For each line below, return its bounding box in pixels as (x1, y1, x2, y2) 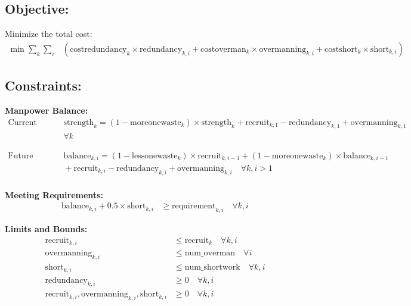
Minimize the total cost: (5, 27, 92, 40)
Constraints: (5, 76, 82, 95)
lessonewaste (132, 151, 178, 160)
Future (8, 151, 33, 160)
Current (8, 118, 37, 127)
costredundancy (70, 45, 127, 54)
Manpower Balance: (5, 104, 88, 117)
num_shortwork (184, 263, 240, 272)
